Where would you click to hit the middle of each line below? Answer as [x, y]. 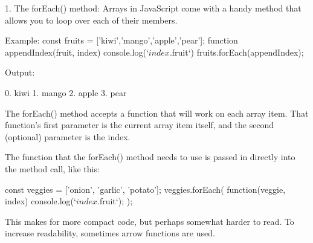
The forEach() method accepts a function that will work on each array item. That [157, 113]
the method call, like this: [52, 168]
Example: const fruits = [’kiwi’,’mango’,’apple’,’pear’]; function [121, 40]
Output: [20, 72]
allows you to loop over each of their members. [91, 20]
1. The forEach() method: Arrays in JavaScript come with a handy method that [153, 8]
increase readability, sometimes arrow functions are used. [110, 233]
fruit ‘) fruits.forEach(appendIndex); [238, 52]
